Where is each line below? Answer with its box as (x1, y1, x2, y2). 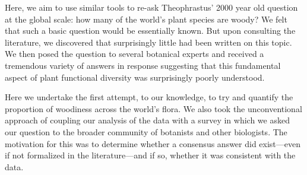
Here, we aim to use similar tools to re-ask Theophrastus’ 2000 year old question (5, 1, 298, 13)
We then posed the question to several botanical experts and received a (5, 47, 264, 60)
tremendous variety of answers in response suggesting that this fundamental (5, 59, 281, 71)
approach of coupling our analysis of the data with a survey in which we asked (5, 114, 290, 126)
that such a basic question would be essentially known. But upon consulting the (5, 24, 296, 37)
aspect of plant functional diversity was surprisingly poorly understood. (5, 71, 265, 83)
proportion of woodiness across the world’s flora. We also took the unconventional (5, 102, 302, 114)
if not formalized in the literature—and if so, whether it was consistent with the (5, 149, 296, 161)
